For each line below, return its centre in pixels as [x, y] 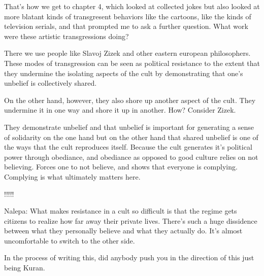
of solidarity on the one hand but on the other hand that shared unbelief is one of [131, 137]
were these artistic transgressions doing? [67, 36]
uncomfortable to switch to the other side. [70, 240]
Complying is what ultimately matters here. [72, 176]
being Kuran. [25, 268]
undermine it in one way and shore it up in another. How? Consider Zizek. [120, 110]
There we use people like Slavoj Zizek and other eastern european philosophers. [127, 53]
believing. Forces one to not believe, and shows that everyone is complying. [121, 167]
